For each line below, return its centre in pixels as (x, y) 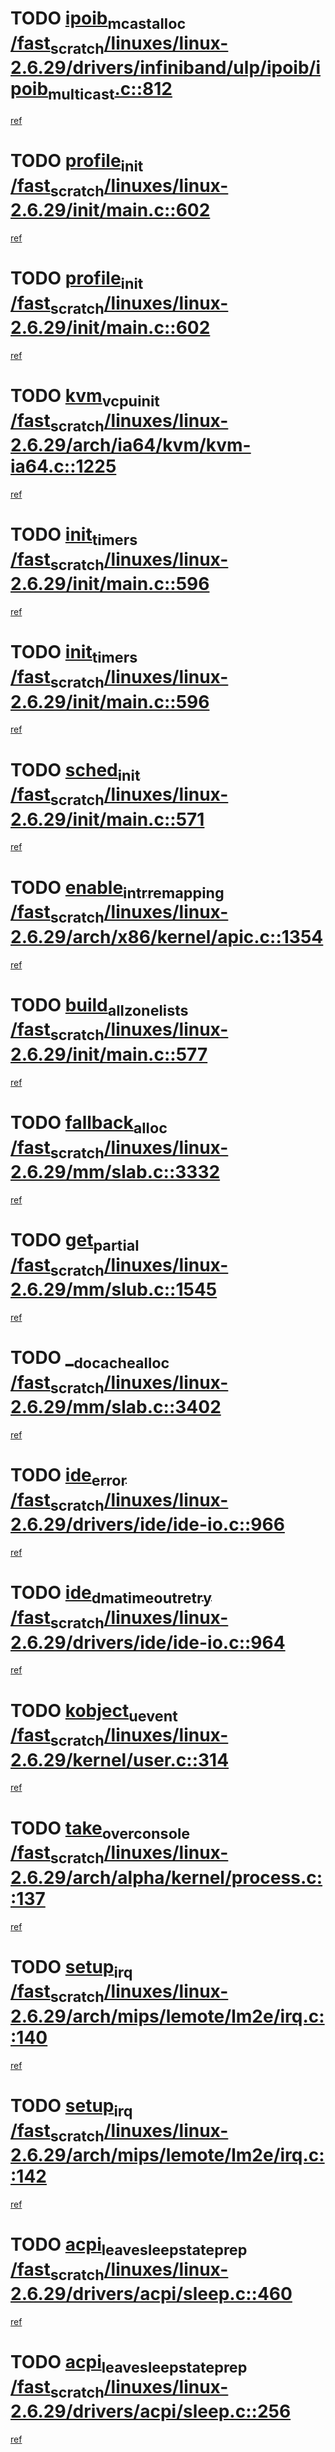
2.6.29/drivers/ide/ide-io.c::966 (147, 1524)
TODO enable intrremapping (117, 889)
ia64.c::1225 (63, 466)
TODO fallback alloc (89, 1124)
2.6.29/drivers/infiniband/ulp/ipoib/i (166, 68)
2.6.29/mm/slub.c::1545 (114, 1289)
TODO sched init (75, 771)
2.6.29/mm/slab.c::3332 (115, 1172)
